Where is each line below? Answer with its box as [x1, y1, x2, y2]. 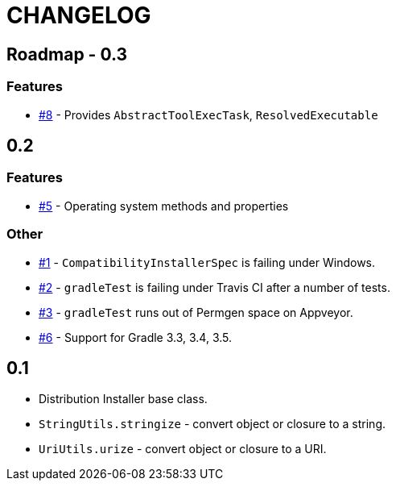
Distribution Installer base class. [39, 392, 208, 406]
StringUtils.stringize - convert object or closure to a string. [39, 417, 386, 431]
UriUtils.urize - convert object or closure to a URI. [39, 442, 327, 456]
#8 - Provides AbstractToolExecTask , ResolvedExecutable [39, 107, 378, 122]
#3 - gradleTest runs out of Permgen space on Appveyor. [39, 305, 353, 319]
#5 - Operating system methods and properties [39, 198, 289, 213]
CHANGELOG [6, 2, 151, 29]
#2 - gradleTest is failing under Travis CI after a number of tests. [39, 280, 390, 294]
